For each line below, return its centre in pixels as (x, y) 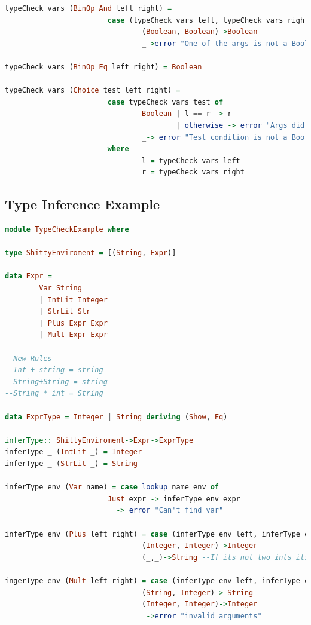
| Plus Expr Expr (73, 323)
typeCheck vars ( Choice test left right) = (93, 91)
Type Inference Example (83, 204)
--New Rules (28, 358)
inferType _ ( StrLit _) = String (71, 463)
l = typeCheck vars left (191, 160)
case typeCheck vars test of (165, 102)
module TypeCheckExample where (67, 230)
